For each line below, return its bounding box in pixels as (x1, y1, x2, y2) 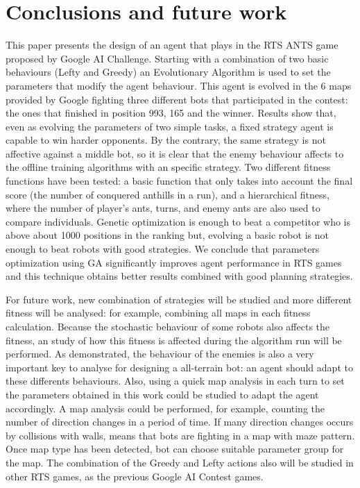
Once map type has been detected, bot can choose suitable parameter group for (6, 441, 344, 456)
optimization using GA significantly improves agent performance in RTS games (6, 255, 342, 269)
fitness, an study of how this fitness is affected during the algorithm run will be (6, 333, 342, 347)
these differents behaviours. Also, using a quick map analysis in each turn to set (6, 373, 345, 388)
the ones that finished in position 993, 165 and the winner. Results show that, (6, 106, 336, 120)
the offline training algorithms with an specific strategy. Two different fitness (6, 160, 331, 174)
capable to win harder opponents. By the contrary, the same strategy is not (6, 133, 326, 147)
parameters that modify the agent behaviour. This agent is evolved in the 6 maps (6, 78, 352, 92)
